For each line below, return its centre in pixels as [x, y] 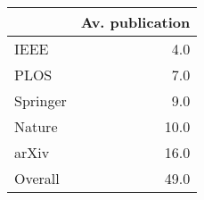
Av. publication [135, 22]
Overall [37, 178]
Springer [41, 100]
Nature [36, 126]
